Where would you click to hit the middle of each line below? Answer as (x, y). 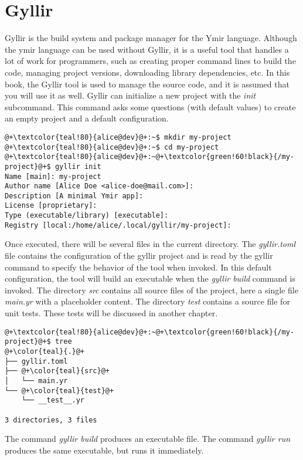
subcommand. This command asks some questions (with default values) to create (150, 106)
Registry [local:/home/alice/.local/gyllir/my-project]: (118, 225)
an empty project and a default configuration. (87, 118)
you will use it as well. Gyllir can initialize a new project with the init (130, 95)
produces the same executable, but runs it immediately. (104, 450)
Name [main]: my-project (53, 176)
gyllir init (78, 166)
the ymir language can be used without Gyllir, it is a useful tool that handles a (147, 49)
